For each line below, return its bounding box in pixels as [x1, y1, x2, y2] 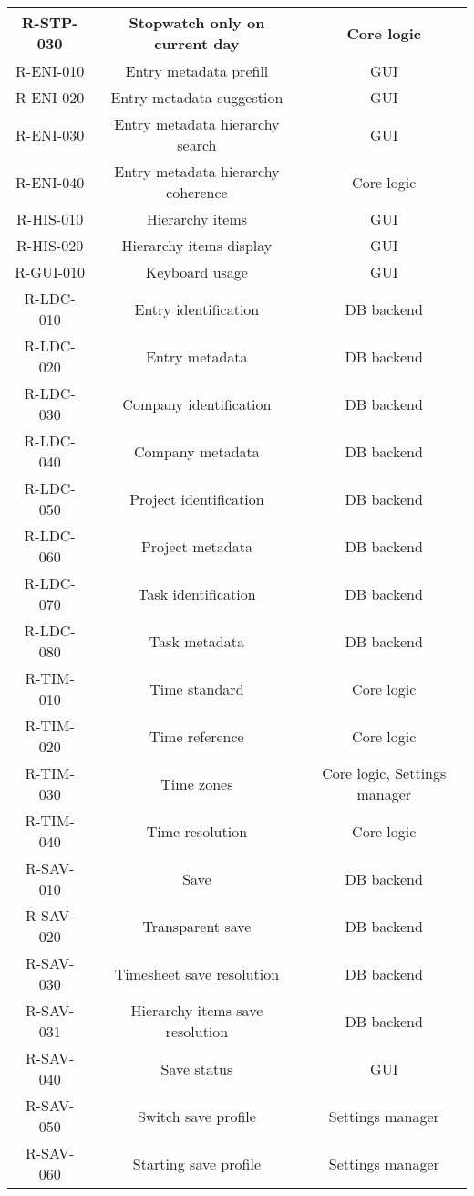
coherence [166, 182, 228, 203]
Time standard [149, 677, 244, 699]
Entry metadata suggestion [110, 87, 283, 108]
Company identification [122, 393, 272, 414]
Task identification [138, 582, 256, 604]
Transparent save [142, 915, 252, 937]
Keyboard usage [145, 261, 248, 282]
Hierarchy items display [121, 235, 273, 256]
